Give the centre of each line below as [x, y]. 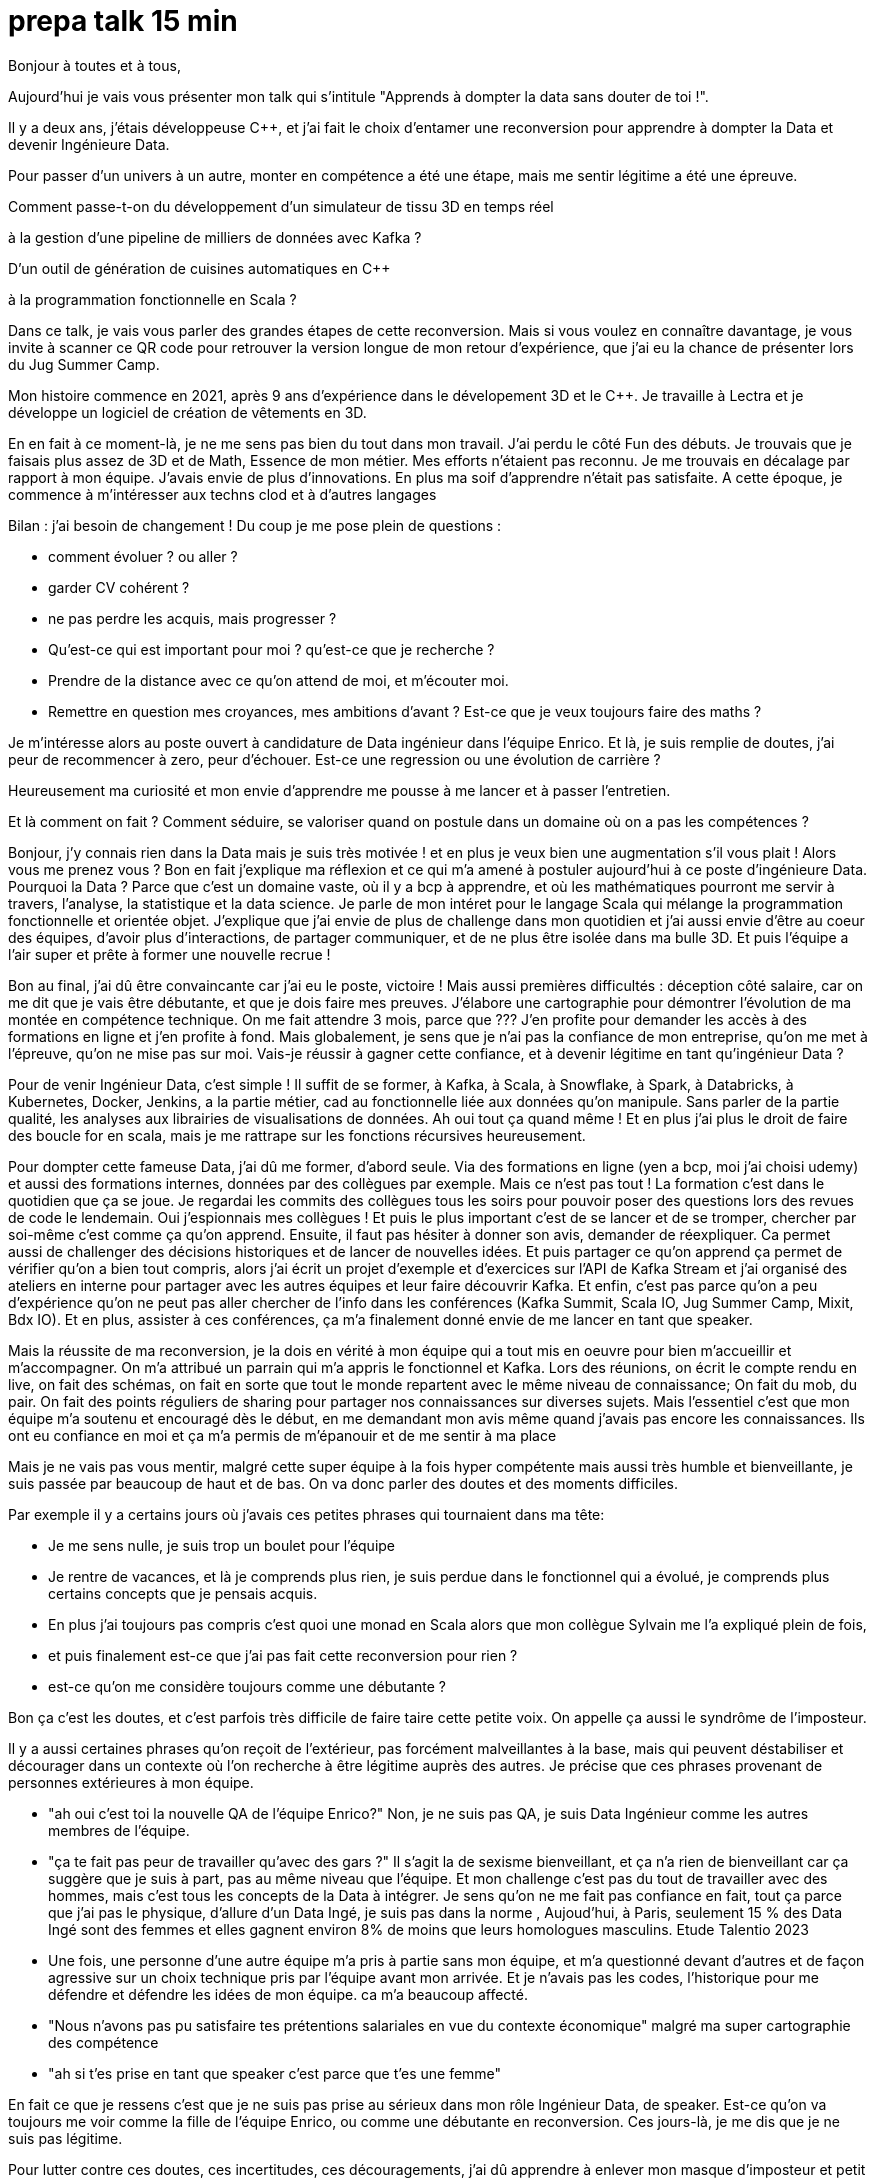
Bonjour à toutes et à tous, [94, 65]
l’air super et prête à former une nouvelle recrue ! [169, 954]
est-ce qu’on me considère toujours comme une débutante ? [247, 1686]
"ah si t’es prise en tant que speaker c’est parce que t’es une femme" [275, 2073]
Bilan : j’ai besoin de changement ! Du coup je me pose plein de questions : [255, 525]
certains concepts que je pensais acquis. [183, 1593]
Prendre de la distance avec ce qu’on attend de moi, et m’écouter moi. [278, 680]
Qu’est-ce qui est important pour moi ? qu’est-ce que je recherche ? [271, 649]
